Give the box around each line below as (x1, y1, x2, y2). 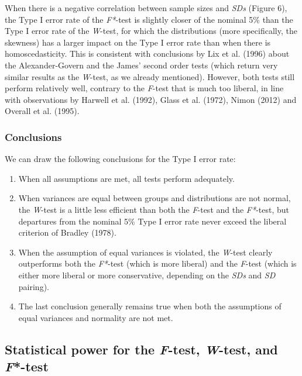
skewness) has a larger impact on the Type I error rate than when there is (5, 36, 271, 48)
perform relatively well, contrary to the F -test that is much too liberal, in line (5, 82, 284, 94)
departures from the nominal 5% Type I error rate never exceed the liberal (18, 215, 287, 227)
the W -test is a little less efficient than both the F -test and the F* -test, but (18, 203, 289, 215)
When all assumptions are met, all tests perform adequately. (18, 172, 235, 184)
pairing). (18, 280, 49, 292)
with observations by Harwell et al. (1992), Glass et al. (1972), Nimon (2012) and (5, 93, 297, 105)
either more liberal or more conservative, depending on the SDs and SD (18, 268, 276, 281)
